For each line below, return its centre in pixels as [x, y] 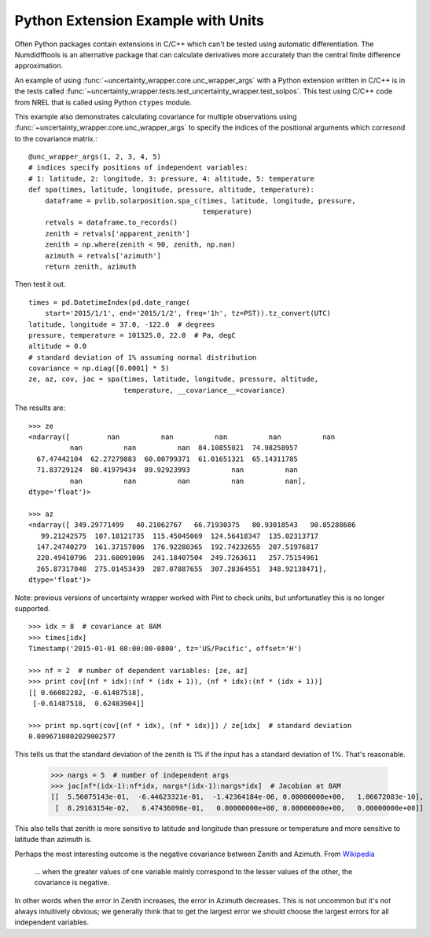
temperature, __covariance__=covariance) [204, 390]
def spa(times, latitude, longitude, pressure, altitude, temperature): [171, 190]
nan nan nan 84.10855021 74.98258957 [184, 448]
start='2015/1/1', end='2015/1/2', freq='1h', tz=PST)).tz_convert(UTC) [188, 313]
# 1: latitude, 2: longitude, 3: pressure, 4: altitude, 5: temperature [171, 178]
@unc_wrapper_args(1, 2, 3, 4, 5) [95, 157]
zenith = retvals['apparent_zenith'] [117, 233]
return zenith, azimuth [90, 266]
